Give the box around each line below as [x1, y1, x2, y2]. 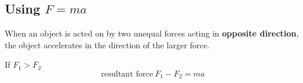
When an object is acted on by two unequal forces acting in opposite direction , [5, 27, 299, 39]
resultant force [101, 69, 154, 78]
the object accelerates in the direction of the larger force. [5, 38, 209, 51]
